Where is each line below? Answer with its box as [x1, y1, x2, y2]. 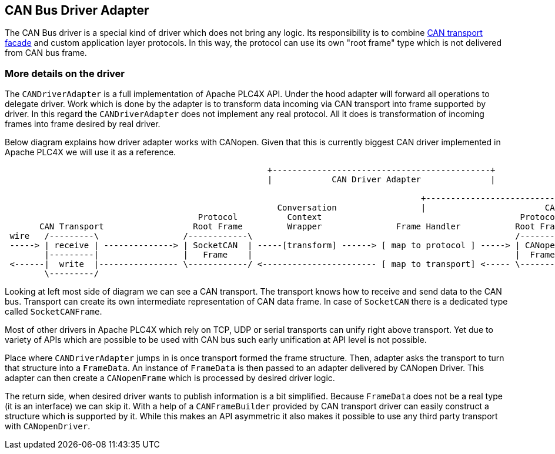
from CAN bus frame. [5, 48, 87, 58]
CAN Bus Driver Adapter [5, 3, 149, 18]
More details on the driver [5, 67, 125, 79]
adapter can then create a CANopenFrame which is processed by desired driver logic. [5, 373, 335, 383]
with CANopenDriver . [5, 421, 91, 432]
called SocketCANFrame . [5, 306, 102, 317]
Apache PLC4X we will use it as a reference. [5, 147, 176, 158]
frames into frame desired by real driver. [5, 119, 161, 129]
